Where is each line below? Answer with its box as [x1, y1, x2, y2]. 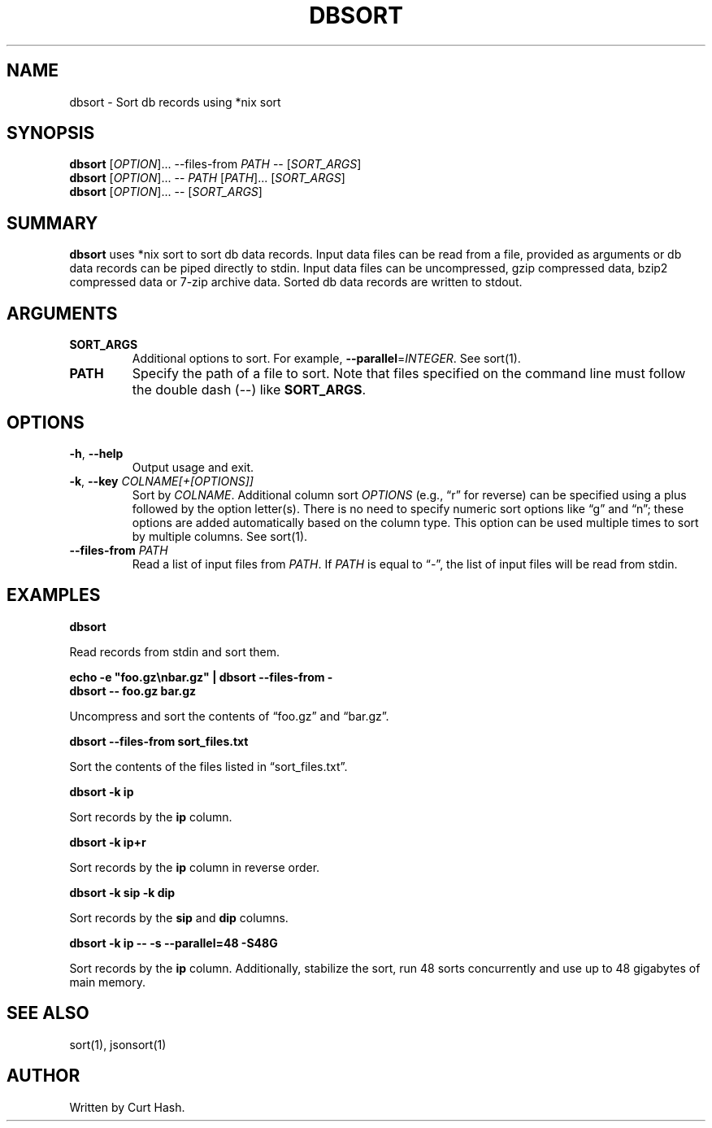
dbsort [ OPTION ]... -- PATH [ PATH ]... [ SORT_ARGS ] [69, 171, 345, 185]
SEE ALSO [7, 1003, 89, 1024]
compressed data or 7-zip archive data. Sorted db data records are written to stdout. [69, 275, 523, 290]
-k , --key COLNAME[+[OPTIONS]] [69, 473, 254, 488]
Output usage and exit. [132, 459, 254, 474]
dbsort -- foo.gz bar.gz [69, 683, 197, 698]
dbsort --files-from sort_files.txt [69, 734, 249, 748]
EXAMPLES [7, 585, 101, 606]
